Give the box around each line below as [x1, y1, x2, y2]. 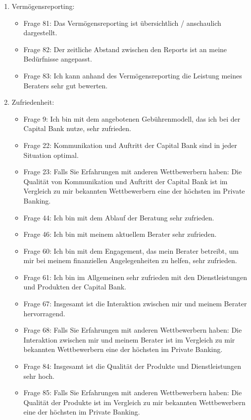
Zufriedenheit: [11, 97, 54, 107]
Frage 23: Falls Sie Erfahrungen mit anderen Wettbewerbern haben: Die [23, 166, 242, 177]
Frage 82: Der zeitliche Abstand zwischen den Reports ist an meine [23, 44, 227, 54]
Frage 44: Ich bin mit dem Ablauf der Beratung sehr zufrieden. [23, 212, 214, 222]
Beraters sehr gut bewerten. [23, 80, 108, 90]
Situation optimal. [23, 149, 79, 160]
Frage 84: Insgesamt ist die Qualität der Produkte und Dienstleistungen [23, 361, 241, 371]
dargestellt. [23, 27, 57, 38]
